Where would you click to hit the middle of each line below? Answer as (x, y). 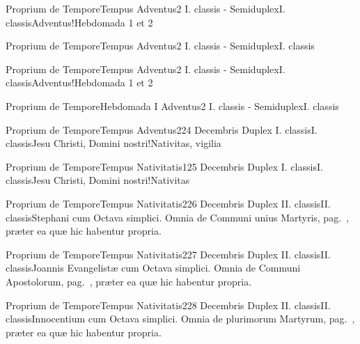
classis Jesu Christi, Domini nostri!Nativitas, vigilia (114, 143)
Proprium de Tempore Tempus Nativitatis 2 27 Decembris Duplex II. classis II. (168, 254)
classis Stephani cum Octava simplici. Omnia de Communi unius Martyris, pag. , (177, 217)
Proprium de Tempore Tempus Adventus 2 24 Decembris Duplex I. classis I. (162, 129)
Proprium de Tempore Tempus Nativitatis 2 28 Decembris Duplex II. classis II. (168, 305)
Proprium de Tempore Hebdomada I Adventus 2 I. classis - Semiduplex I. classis (172, 105)
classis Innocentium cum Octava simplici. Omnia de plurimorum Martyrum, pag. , (180, 319)
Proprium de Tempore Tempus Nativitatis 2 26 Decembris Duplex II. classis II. (168, 203)
